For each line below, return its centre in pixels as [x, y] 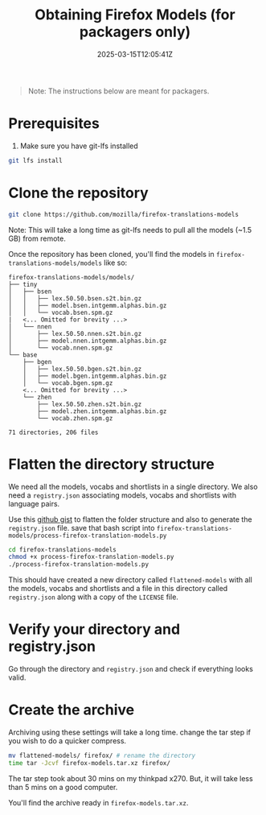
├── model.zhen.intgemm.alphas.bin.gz [102, 411]
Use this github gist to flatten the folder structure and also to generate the [130, 519]
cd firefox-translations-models [62, 549]
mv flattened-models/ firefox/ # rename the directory [102, 755]
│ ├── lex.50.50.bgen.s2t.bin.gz [82, 369]
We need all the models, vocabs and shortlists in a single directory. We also [133, 486]
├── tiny [23, 284]
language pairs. [34, 503]
